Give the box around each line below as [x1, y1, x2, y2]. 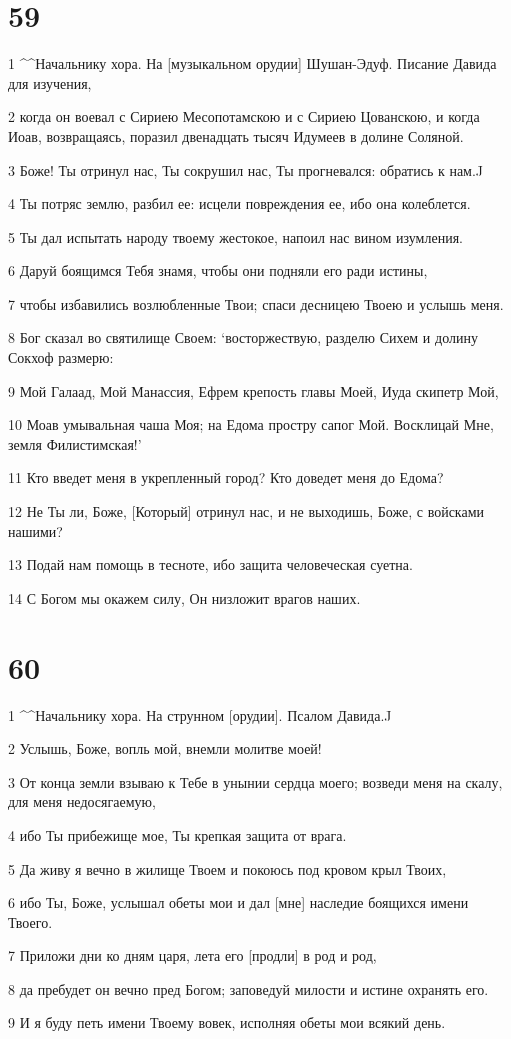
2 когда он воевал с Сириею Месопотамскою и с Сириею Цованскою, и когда [8, 106, 480, 127]
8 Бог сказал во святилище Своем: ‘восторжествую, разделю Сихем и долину [8, 327, 478, 348]
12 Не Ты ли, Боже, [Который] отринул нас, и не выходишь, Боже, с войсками [8, 501, 485, 522]
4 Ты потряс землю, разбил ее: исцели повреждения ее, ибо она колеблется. [8, 193, 471, 214]
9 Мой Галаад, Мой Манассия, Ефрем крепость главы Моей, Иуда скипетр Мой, [8, 380, 499, 401]
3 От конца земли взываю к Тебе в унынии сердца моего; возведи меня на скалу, [8, 771, 503, 792]
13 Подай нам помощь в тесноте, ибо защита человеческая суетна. [8, 554, 413, 575]
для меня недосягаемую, [8, 791, 156, 812]
